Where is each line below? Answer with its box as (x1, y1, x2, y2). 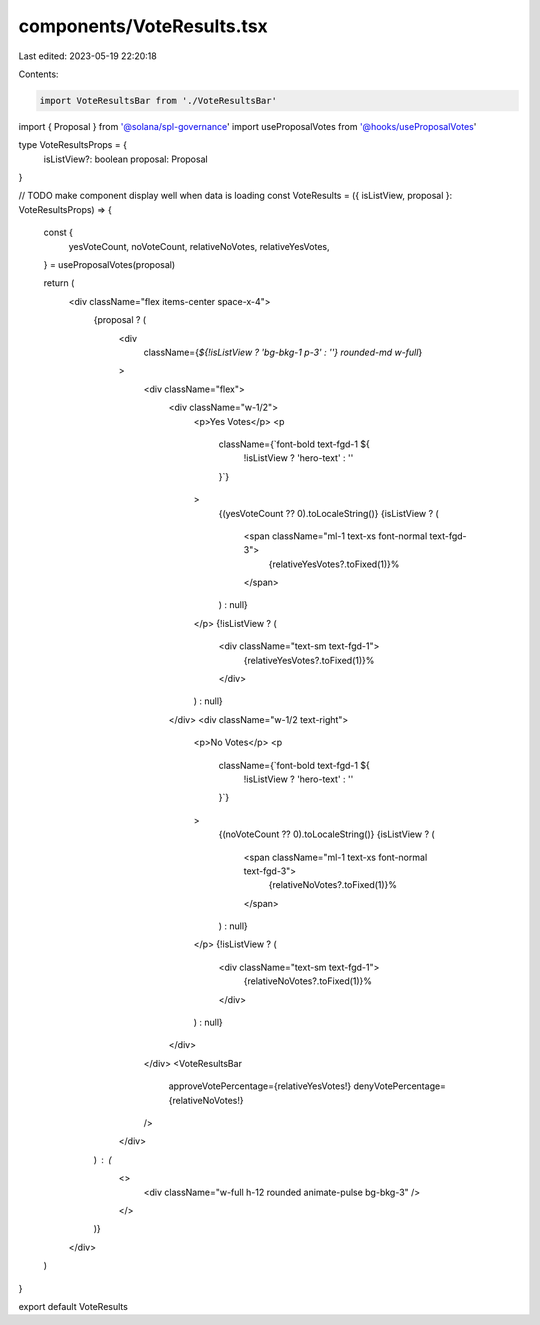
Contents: (18, 68, 59, 80)
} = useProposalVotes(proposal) (43, 259, 176, 271)
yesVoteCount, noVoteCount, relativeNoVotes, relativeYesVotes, (68, 240, 330, 252)
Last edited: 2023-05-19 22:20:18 (18, 50, 157, 62)
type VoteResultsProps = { (18, 139, 127, 151)
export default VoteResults (18, 1300, 129, 1312)
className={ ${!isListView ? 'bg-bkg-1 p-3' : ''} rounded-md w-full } (143, 346, 423, 358)
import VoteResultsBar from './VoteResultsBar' (39, 95, 277, 106)
